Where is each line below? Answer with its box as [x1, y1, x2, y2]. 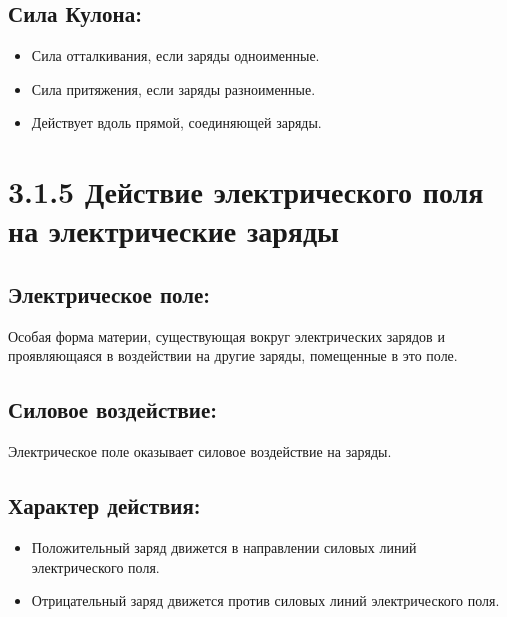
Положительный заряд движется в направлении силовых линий [31, 536, 417, 557]
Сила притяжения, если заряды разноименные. [31, 78, 316, 99]
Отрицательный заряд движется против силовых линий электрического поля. [31, 590, 500, 611]
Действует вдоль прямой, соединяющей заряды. [31, 112, 322, 133]
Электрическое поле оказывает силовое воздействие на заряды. [8, 441, 392, 462]
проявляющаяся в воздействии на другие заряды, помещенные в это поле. [8, 345, 458, 366]
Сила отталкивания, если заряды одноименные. [31, 45, 320, 66]
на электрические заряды [8, 210, 339, 251]
